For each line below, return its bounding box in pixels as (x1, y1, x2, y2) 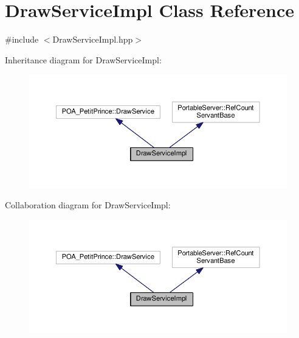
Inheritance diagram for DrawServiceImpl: (5, 53, 162, 66)
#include (5, 33, 39, 46)
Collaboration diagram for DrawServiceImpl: (5, 199, 171, 211)
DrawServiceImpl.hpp (52, 33, 133, 46)
